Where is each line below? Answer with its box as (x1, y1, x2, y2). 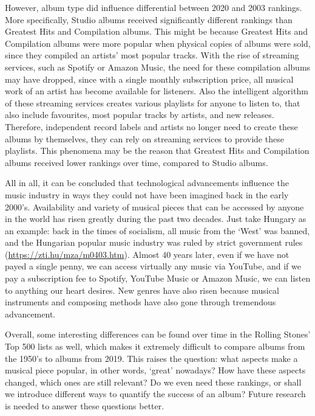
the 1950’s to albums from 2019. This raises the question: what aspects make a (5, 352, 298, 364)
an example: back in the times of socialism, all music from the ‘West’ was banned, (5, 224, 310, 237)
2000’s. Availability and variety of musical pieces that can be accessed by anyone (5, 200, 304, 213)
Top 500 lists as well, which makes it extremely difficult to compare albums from (5, 340, 305, 353)
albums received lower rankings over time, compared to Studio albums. (5, 156, 268, 168)
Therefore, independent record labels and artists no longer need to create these (5, 120, 298, 133)
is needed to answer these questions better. (5, 400, 164, 412)
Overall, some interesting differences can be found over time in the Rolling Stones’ (5, 328, 311, 341)
